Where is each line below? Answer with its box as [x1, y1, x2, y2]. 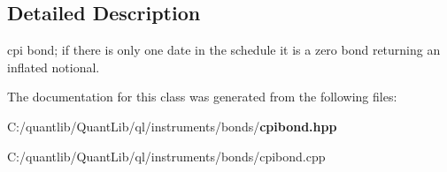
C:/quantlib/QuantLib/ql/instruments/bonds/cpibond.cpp [7, 146, 326, 165]
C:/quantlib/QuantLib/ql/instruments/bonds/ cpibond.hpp [7, 116, 337, 135]
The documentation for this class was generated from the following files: [7, 87, 397, 106]
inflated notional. [7, 57, 100, 76]
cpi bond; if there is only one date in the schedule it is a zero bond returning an [7, 41, 441, 59]
